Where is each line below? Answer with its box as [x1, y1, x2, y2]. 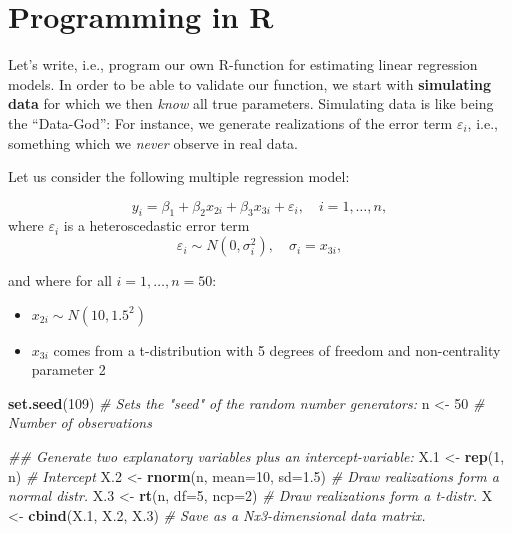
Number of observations [8, 412, 152, 433]
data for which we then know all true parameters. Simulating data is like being [8, 93, 494, 114]
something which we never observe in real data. [8, 132, 298, 153]
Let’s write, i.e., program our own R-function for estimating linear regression [8, 54, 478, 75]
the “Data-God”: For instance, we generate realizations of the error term [8, 112, 453, 133]
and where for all [8, 270, 112, 291]
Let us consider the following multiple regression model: [8, 166, 350, 187]
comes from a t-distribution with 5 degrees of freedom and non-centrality [53, 339, 501, 360]
